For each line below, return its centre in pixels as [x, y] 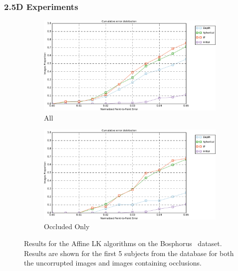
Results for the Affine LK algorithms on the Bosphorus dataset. [123, 243]
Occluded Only [67, 226]
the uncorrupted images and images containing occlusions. [113, 263]
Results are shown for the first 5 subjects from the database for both [129, 253]
